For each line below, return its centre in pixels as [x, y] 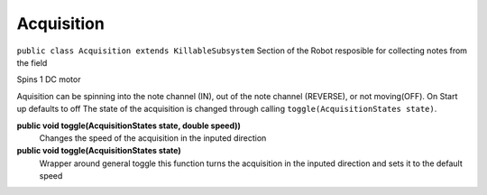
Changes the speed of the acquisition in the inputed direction [153, 138]
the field [32, 62]
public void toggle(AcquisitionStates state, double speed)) [129, 125]
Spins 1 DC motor [49, 79]
